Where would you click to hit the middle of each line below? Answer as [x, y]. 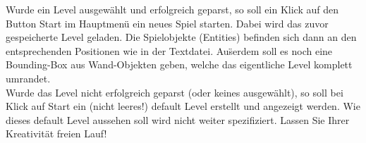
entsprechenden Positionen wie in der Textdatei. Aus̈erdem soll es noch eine [169, 50]
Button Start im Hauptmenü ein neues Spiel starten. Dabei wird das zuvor [167, 23]
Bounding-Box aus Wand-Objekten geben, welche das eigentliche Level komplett [179, 64]
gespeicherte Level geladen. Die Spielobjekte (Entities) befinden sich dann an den [181, 37]
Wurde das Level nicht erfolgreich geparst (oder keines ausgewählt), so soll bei [175, 92]
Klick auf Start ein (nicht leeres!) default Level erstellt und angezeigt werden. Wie [183, 106]
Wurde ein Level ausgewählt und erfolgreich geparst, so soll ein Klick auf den [172, 9]
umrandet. [28, 78]
